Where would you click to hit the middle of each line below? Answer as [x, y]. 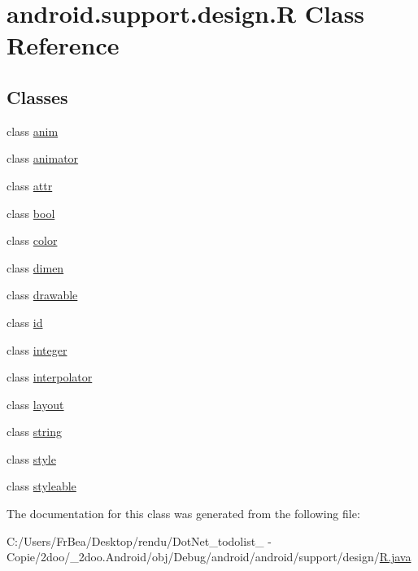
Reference [63, 45]
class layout [35, 404]
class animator [43, 158]
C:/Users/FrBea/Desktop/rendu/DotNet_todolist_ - [139, 540]
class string [34, 432]
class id [25, 322]
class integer [37, 349]
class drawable [42, 295]
